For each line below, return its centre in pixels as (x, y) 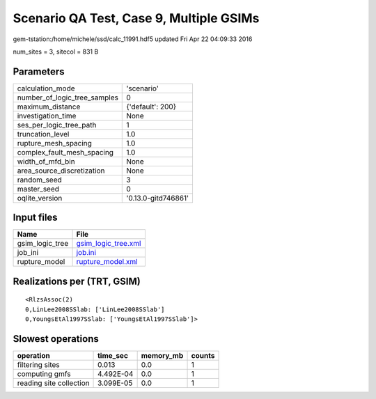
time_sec (113, 356)
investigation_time (47, 116)
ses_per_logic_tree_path (57, 125)
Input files (36, 218)
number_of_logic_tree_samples (68, 97)
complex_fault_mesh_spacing (65, 152)
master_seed (38, 189)
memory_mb (162, 356)
